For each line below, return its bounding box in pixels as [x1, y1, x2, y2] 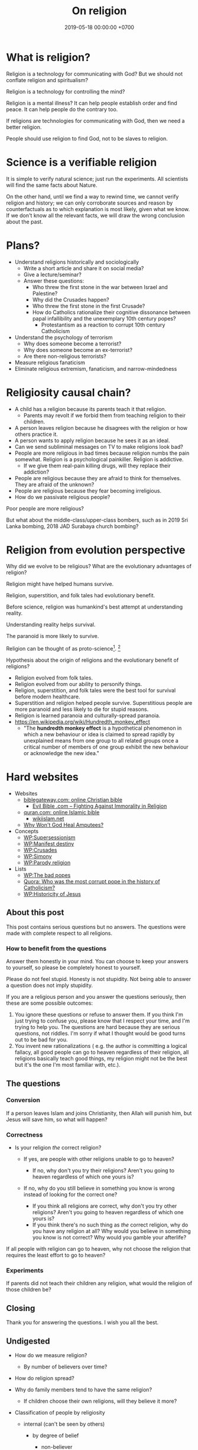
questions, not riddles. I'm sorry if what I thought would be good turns [14, 1030, 186, 1037]
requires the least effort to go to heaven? [6, 1252, 106, 1259]
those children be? [6, 1286, 51, 1293]
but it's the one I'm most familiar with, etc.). [14, 1061, 121, 1069]
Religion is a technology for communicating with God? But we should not [6, 70, 183, 77]
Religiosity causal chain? [6, 386, 131, 399]
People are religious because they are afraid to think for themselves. [14, 474, 181, 481]
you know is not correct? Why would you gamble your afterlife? [32, 1234, 187, 1241]
